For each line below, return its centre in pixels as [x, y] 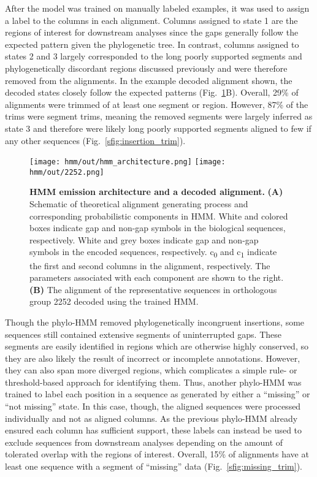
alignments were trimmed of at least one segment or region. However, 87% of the [157, 104]
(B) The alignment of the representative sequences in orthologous [153, 289]
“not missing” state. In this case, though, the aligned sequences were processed [153, 406]
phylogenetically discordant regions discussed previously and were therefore [146, 68]
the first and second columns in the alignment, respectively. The [150, 265]
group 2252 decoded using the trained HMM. [114, 301]
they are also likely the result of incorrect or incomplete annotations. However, [153, 358]
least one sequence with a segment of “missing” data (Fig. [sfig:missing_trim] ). [154, 466]
